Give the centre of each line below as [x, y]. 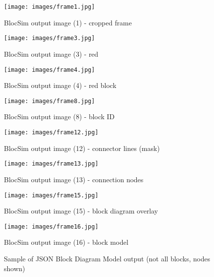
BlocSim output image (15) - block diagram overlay [81, 211]
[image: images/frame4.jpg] [50, 70]
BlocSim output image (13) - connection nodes [74, 179]
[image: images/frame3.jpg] [50, 38]
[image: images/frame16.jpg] [51, 226]
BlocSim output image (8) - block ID [59, 117]
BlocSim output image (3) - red [51, 53]
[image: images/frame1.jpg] [50, 7]
